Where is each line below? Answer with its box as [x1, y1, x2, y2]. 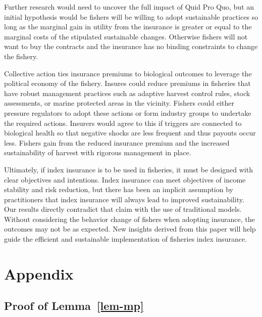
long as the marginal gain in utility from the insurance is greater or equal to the [4, 21, 252, 32]
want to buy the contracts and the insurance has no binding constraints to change [4, 41, 258, 52]
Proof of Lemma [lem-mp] [4, 298, 144, 313]
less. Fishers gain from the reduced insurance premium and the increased [4, 137, 230, 148]
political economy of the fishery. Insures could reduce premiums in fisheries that [4, 78, 251, 88]
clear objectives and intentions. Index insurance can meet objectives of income [4, 174, 246, 185]
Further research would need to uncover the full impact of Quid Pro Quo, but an [4, 2, 254, 12]
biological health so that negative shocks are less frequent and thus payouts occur [4, 127, 256, 138]
